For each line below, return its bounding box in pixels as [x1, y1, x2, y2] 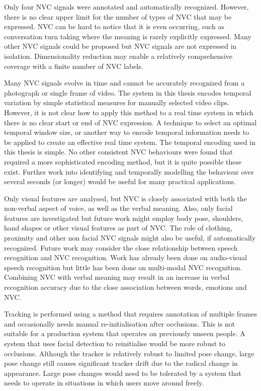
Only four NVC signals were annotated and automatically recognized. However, [4, 2, 249, 12]
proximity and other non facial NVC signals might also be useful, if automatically [4, 232, 256, 243]
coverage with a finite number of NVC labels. [4, 60, 143, 71]
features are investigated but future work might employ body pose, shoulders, [4, 212, 243, 223]
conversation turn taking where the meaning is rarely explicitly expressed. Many [4, 31, 251, 41]
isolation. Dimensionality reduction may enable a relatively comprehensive [4, 50, 232, 61]
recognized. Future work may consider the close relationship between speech [4, 242, 238, 253]
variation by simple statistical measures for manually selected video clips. [4, 97, 230, 108]
